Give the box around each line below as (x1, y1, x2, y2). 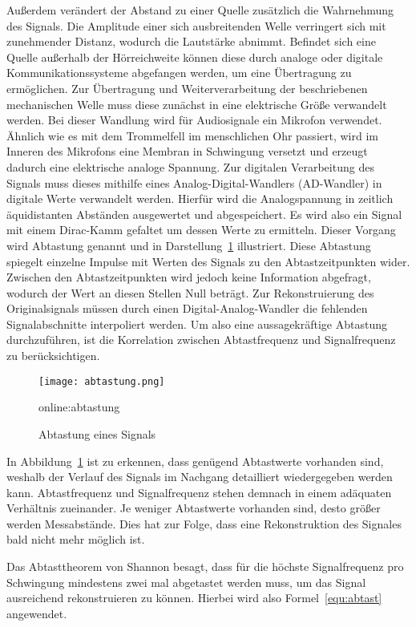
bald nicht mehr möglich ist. (6, 531, 145, 548)
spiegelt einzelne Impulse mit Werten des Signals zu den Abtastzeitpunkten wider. (6, 253, 410, 269)
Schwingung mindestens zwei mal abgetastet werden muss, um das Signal (6, 573, 366, 590)
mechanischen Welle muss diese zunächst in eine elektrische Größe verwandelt (6, 95, 387, 112)
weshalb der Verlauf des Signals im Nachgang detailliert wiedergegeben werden (6, 468, 393, 485)
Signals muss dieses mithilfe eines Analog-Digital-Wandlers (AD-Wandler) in (6, 174, 382, 191)
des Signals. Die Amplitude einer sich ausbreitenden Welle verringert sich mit (6, 17, 386, 34)
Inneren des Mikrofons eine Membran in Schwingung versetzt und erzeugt (6, 143, 368, 160)
